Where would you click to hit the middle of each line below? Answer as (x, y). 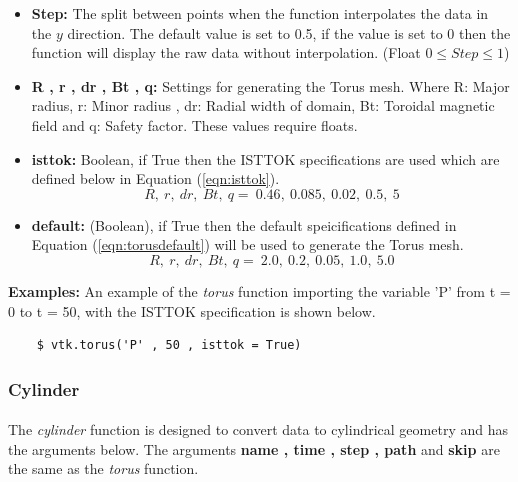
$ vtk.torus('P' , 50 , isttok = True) (169, 345)
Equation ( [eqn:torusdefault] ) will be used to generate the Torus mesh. (247, 244)
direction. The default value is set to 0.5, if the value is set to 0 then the (289, 32)
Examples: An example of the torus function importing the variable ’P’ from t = (259, 290)
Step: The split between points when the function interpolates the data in (260, 13)
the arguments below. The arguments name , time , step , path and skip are (254, 448)
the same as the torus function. (103, 468)
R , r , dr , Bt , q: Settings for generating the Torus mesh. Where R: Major (270, 85)
